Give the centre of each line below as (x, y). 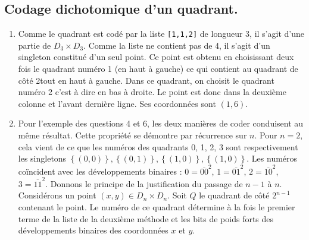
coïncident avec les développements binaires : (100, 171)
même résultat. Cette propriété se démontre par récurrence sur (132, 135)
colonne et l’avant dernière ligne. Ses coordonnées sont (117, 103)
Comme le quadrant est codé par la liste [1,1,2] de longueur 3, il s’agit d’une (161, 34)
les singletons (42, 158)
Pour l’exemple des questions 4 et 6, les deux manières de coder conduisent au (161, 123)
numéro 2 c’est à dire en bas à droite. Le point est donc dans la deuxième (152, 92)
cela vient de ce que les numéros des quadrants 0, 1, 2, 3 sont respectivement (158, 146)
